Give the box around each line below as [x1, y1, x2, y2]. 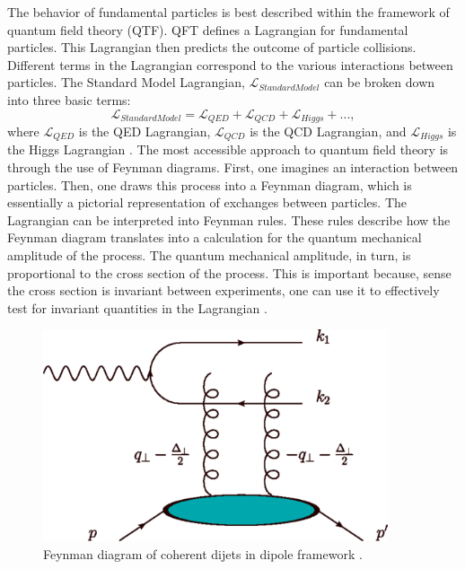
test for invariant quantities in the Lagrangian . [7, 298, 268, 317]
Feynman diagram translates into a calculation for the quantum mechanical [7, 228, 422, 247]
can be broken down [324, 73, 435, 92]
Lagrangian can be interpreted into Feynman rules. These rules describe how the [7, 210, 451, 229]
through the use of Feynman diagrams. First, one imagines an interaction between [7, 158, 459, 177]
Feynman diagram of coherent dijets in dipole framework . [43, 544, 363, 563]
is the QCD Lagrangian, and [250, 122, 407, 141]
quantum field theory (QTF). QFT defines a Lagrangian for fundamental [7, 20, 408, 39]
